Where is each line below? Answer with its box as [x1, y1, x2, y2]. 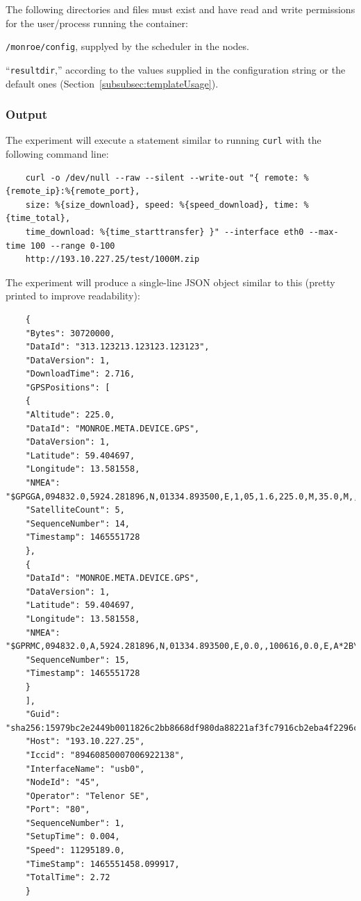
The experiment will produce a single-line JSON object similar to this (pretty [6, 274, 335, 289]
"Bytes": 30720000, [25, 328, 115, 338]
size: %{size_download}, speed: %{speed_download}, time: [25, 199, 299, 210]
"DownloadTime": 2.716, [25, 369, 135, 379]
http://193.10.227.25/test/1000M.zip [25, 254, 200, 265]
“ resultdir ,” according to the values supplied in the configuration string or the [6, 62, 346, 76]
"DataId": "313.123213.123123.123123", [25, 342, 210, 352]
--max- [308, 226, 339, 237]
